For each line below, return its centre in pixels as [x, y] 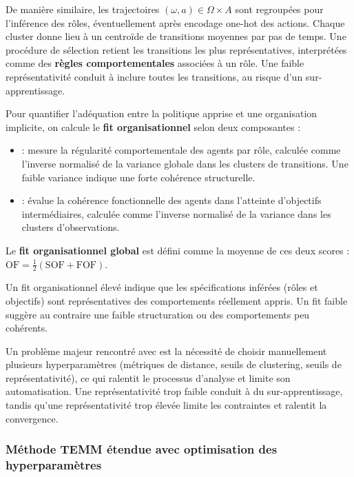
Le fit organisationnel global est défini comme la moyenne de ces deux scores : [178, 250]
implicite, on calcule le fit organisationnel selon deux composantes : [153, 126]
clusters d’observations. [71, 227]
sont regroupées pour [279, 9]
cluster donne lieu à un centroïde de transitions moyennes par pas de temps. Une [176, 36]
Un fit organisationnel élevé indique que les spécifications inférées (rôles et [162, 287]
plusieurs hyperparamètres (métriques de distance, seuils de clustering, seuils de [174, 364]
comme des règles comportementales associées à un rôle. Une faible [155, 63]
